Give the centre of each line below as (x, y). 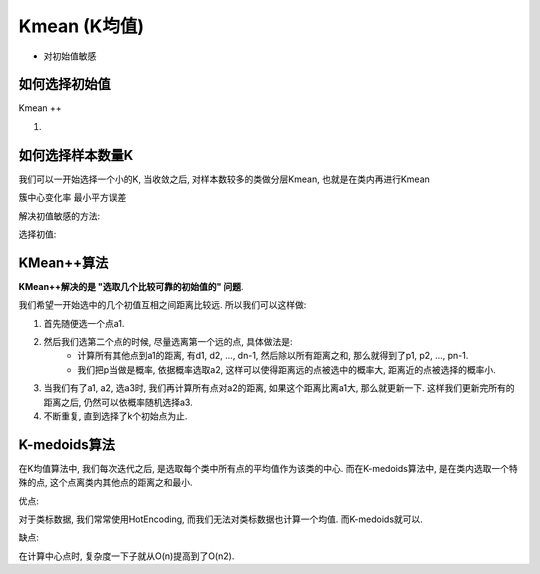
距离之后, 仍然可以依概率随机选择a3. (118, 402)
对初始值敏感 (70, 56)
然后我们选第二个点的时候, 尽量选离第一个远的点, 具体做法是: (168, 341)
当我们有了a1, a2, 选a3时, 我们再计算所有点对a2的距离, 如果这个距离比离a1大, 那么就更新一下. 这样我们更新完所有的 (279, 388)
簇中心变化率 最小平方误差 (72, 197)
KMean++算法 (63, 262)
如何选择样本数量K (76, 155)
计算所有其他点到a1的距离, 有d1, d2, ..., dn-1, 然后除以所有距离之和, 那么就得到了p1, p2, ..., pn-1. (273, 356)
